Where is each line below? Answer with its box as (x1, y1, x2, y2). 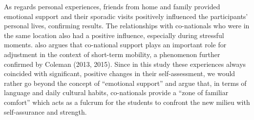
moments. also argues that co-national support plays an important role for (4, 40, 227, 50)
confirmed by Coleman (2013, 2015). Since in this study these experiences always (4, 59, 246, 69)
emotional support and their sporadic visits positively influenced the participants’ (4, 11, 248, 21)
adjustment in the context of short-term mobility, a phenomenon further (4, 49, 220, 59)
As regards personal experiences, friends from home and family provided (4, 1, 220, 11)
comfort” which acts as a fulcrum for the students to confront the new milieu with (4, 97, 250, 107)
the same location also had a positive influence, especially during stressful (4, 30, 224, 40)
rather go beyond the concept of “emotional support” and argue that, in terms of (4, 78, 247, 88)
